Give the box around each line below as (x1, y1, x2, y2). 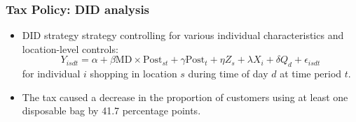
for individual (22, 66, 81, 81)
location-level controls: (22, 41, 118, 56)
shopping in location (90, 66, 177, 81)
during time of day (188, 66, 268, 81)
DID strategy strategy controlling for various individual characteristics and (22, 28, 344, 43)
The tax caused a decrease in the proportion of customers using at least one (22, 89, 348, 104)
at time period (280, 66, 342, 81)
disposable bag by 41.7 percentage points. (22, 103, 201, 118)
